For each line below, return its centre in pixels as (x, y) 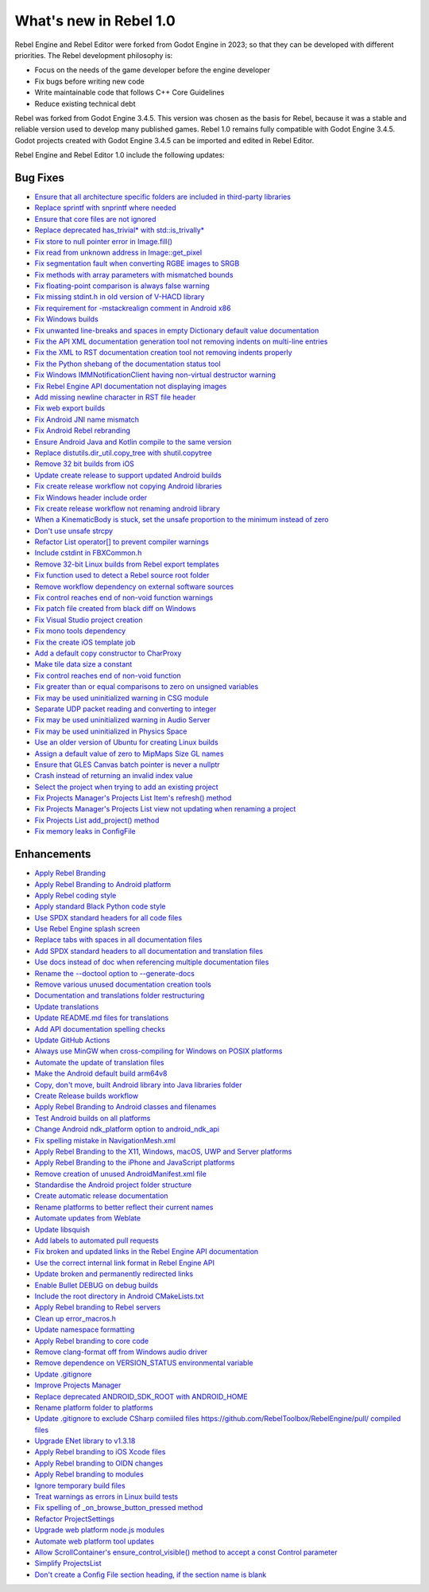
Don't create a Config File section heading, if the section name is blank (151, 1574)
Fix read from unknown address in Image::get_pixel (118, 252)
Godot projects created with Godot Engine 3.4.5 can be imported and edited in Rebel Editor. (164, 140)
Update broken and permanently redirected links (114, 1274)
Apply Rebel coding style (75, 895)
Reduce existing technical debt (85, 103)
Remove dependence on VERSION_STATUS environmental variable (144, 1363)
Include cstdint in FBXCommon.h (88, 553)
